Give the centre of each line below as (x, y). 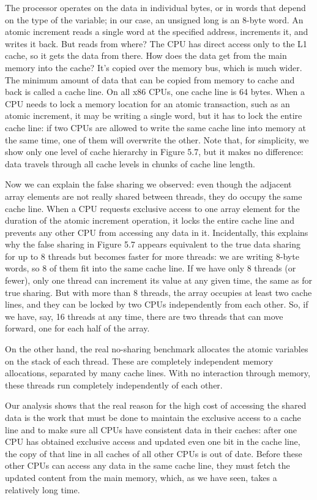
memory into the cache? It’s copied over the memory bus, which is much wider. (154, 67)
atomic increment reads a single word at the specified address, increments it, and (157, 32)
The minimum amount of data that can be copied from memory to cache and (150, 79)
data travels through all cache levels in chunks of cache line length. (130, 163)
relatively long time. (43, 489)
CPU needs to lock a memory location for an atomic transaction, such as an (147, 103)
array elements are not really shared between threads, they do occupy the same (154, 196)
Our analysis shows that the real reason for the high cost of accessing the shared (156, 405)
